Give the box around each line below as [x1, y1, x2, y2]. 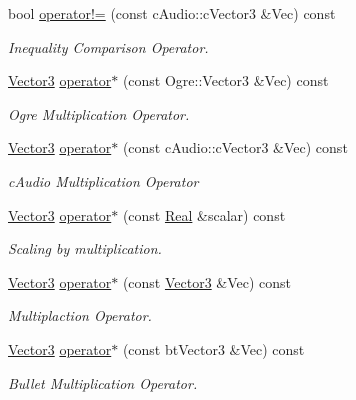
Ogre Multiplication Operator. [8, 103, 190, 124]
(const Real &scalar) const [122, 204, 286, 225]
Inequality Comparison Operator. [8, 36, 209, 57]
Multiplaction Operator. [8, 305, 152, 326]
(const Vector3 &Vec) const [122, 271, 292, 292]
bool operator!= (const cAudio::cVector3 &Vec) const [8, 3, 336, 23]
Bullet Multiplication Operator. [8, 372, 198, 393]
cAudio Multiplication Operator [8, 170, 199, 191]
